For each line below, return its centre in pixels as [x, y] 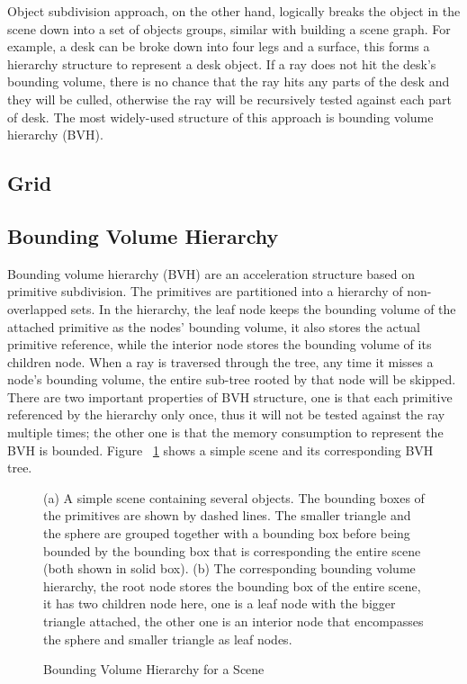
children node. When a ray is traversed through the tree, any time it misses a [220, 361]
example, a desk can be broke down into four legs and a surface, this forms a [219, 46]
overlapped [37, 308]
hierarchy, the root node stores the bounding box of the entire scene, [232, 585]
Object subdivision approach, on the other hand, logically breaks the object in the [234, 11]
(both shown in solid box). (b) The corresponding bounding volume [229, 568]
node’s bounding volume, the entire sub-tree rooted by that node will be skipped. [232, 379]
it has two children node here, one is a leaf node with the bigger [220, 603]
